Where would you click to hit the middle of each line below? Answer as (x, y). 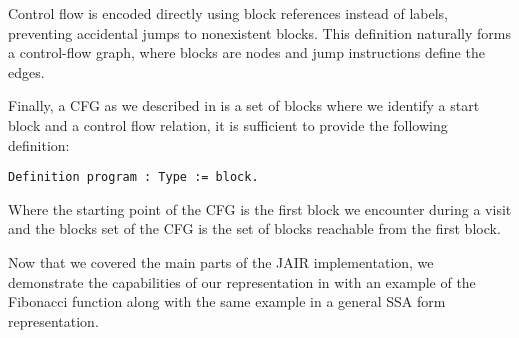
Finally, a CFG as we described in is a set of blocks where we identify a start (244, 105)
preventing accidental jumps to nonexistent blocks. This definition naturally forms (259, 32)
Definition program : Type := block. (133, 177)
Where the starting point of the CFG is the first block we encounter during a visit (260, 208)
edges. (26, 71)
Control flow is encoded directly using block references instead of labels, (228, 13)
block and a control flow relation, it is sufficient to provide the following (228, 124)
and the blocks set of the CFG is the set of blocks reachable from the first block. (254, 228)
